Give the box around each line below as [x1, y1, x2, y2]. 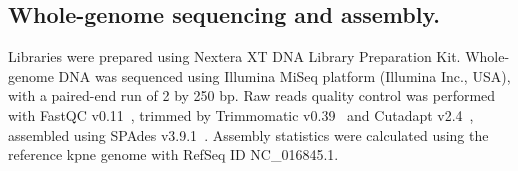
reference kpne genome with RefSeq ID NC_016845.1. [8, 144, 339, 165]
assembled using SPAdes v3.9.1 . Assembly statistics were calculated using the [8, 124, 489, 145]
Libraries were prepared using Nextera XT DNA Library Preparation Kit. [8, 46, 461, 67]
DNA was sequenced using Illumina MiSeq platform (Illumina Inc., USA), [58, 65, 511, 86]
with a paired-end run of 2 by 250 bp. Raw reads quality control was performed [8, 85, 496, 106]
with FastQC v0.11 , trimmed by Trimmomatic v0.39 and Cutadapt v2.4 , [8, 104, 474, 125]
